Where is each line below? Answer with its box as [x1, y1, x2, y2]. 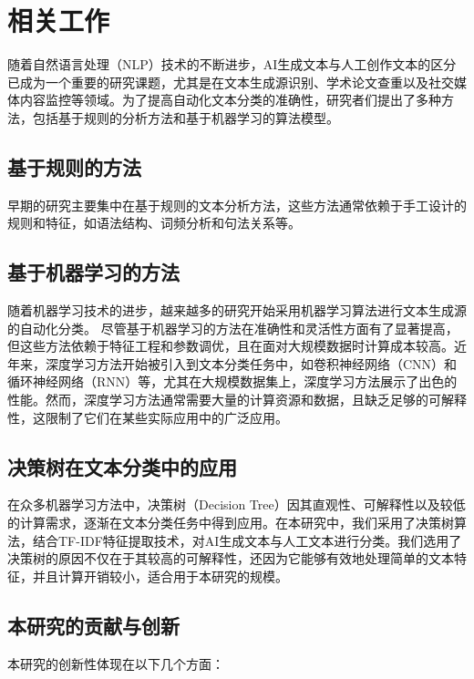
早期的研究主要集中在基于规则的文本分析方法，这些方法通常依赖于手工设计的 [7, 195, 467, 214]
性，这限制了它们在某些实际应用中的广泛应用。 [7, 407, 288, 427]
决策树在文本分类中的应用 [7, 452, 237, 480]
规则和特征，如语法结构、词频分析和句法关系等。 [7, 213, 301, 232]
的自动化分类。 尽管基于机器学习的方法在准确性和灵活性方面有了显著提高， [7, 318, 459, 337]
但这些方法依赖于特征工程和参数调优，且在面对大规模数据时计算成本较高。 [7, 336, 454, 355]
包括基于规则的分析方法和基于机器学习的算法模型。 [32, 108, 339, 127]
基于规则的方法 [7, 152, 141, 180]
